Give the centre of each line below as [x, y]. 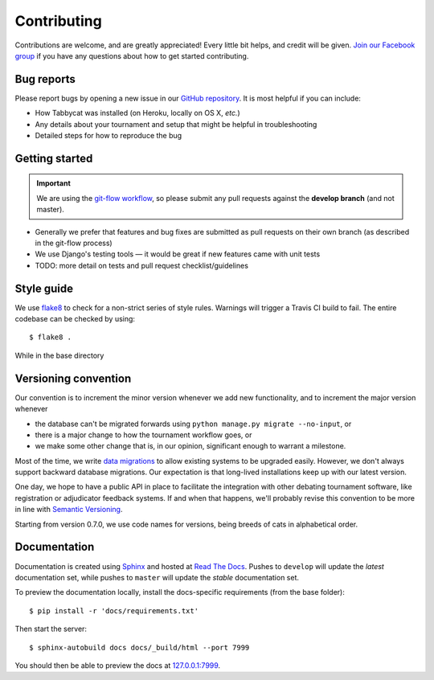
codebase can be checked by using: [75, 319]
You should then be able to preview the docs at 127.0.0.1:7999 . [118, 665]
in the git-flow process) [74, 243]
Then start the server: [51, 629]
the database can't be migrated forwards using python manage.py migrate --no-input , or [193, 424]
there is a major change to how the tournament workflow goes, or [143, 435]
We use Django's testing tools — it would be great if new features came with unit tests [178, 254]
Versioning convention [73, 378]
